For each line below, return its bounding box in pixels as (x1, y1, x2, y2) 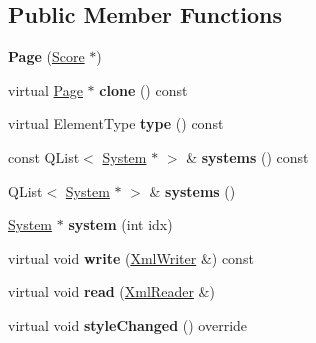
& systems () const (186, 146, 309, 167)
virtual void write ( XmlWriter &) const (8, 247, 254, 268)
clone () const (99, 79, 188, 100)
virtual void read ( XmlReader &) (8, 281, 215, 302)
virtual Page (8, 79, 83, 100)
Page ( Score (8, 46, 85, 67)
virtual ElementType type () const (8, 113, 224, 134)
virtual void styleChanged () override (8, 314, 248, 335)
